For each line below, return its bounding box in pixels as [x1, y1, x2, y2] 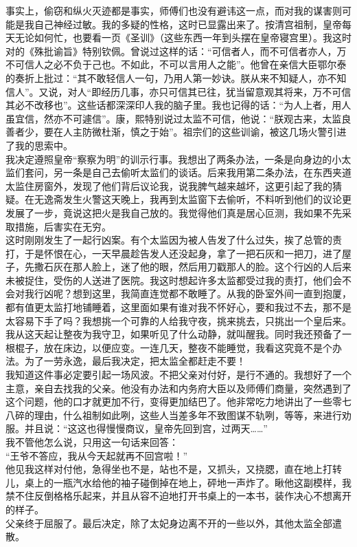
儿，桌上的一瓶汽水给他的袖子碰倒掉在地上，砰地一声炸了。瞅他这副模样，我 [5, 475, 352, 489]
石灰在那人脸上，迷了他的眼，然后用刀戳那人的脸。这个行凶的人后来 [43, 259, 352, 274]
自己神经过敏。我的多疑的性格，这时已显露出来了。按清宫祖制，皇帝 [34, 17, 342, 31]
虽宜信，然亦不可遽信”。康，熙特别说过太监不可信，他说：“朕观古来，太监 [5, 111, 342, 125]
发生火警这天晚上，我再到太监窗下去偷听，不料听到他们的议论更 [62, 192, 352, 206]
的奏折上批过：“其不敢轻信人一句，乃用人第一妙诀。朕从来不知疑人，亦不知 [5, 70, 347, 85]
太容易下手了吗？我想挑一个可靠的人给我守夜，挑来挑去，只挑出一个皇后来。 [5, 313, 352, 328]
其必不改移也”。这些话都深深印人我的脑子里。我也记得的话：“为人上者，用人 [5, 98, 352, 112]
